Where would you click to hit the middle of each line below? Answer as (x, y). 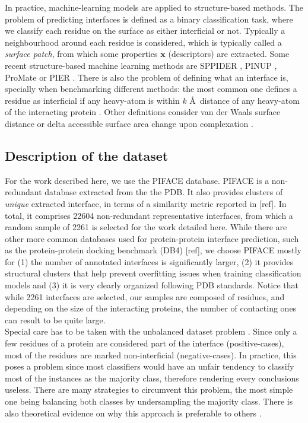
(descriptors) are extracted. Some (229, 54)
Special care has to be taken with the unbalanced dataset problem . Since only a (151, 331)
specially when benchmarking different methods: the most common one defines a (151, 89)
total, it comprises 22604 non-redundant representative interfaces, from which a (149, 215)
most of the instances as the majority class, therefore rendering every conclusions (152, 378)
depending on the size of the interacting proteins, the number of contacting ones (151, 308)
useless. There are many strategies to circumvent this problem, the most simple (149, 389)
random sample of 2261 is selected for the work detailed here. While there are (146, 227)
